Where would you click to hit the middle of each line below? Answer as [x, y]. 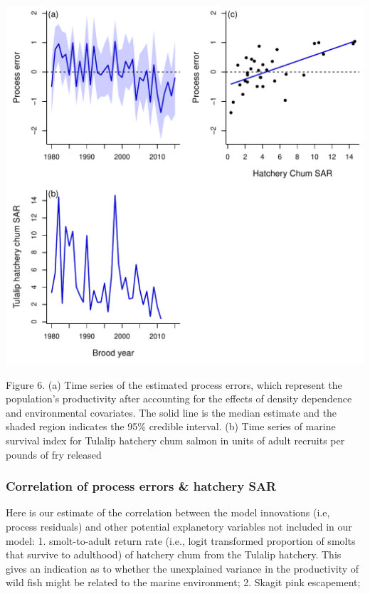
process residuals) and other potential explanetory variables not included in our [179, 526]
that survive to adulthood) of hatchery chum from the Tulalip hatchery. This [174, 554]
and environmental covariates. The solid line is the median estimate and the [171, 412]
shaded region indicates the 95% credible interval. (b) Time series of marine [171, 426]
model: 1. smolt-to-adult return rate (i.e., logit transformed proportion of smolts [181, 540]
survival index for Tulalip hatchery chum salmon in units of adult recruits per [175, 440]
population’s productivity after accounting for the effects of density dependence [179, 398]
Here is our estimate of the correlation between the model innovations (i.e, [168, 512]
